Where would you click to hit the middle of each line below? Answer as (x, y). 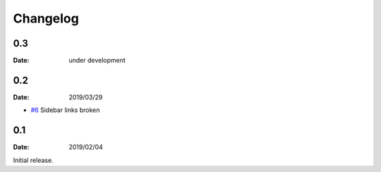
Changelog (46, 18)
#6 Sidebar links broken (65, 110)
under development (97, 61)
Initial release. (33, 160)
